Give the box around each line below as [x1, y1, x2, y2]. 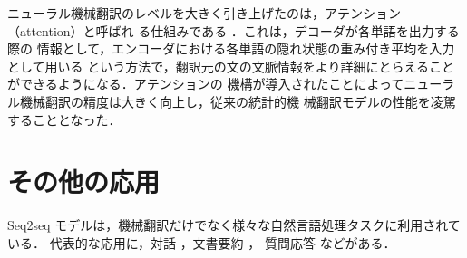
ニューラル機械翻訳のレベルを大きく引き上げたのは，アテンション [7, 4, 401, 22]
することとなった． [7, 110, 122, 129]
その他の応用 [7, 163, 161, 200]
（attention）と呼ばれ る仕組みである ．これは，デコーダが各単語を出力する [7, 21, 460, 40]
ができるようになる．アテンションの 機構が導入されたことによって [7, 74, 404, 93]
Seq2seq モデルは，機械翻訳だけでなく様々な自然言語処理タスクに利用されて [7, 215, 461, 234]
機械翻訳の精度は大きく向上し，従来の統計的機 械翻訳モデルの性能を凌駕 [19, 91, 456, 110]
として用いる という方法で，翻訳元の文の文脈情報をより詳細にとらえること [7, 56, 454, 75]
